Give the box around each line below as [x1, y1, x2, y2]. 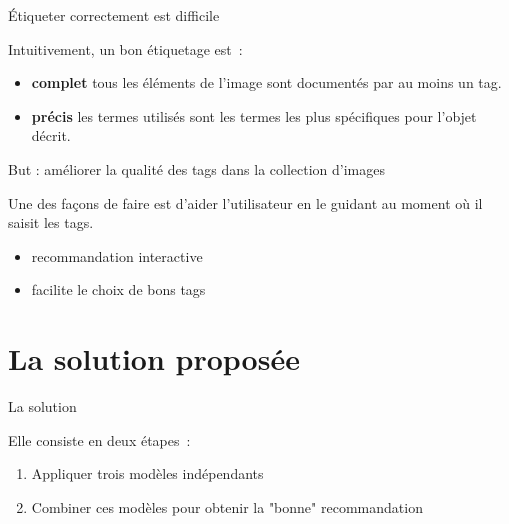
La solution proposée [8, 338, 300, 379]
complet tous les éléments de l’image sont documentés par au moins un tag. [31, 72, 502, 93]
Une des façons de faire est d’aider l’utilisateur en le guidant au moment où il [8, 192, 483, 213]
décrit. [31, 125, 71, 146]
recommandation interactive [31, 245, 203, 266]
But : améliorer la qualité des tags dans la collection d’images [8, 158, 385, 179]
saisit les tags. [8, 212, 94, 233]
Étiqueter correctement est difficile [8, 5, 220, 25]
